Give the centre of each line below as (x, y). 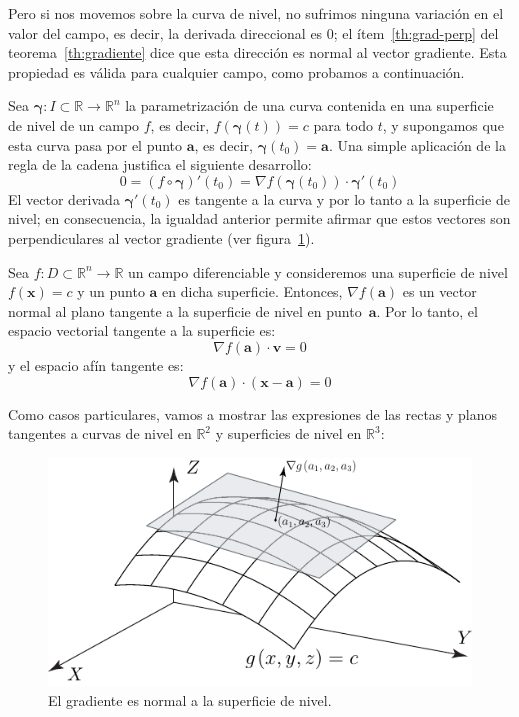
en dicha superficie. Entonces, (252, 291)
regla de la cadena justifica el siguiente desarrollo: (160, 164)
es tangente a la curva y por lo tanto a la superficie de (344, 198)
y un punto (111, 291)
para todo (343, 124)
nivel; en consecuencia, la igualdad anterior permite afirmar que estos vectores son (259, 218)
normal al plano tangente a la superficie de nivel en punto (185, 310)
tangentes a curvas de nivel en (100, 433)
